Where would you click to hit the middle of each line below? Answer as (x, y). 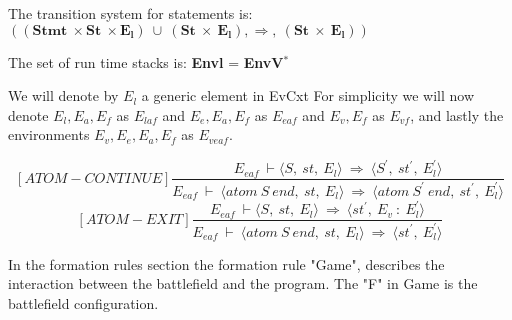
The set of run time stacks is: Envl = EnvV (146, 61)
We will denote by (63, 95)
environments (49, 134)
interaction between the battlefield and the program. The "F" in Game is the (243, 283)
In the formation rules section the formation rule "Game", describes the (226, 263)
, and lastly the (457, 114)
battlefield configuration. (83, 302)
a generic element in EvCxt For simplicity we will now (308, 95)
